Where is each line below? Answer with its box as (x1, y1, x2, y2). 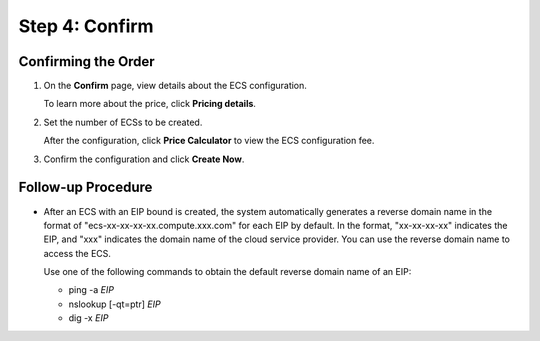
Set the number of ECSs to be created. (43, 116, 203, 128)
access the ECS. (43, 247, 112, 259)
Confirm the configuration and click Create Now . (43, 153, 245, 165)
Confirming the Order (18, 53, 155, 70)
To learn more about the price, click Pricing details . (43, 98, 257, 110)
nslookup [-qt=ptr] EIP (68, 298, 161, 310)
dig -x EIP (68, 312, 109, 324)
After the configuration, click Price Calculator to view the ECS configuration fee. (43, 135, 375, 147)
